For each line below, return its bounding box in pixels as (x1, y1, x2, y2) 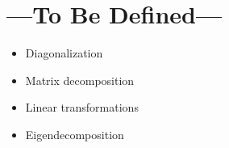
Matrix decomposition (25, 71, 135, 88)
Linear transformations (25, 99, 139, 116)
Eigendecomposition (25, 125, 124, 142)
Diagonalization (25, 44, 103, 61)
